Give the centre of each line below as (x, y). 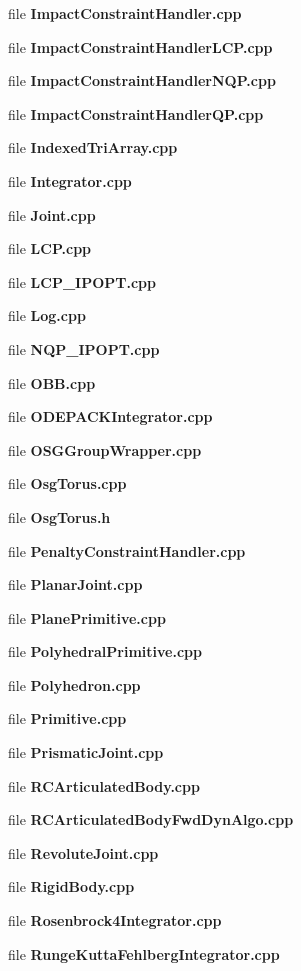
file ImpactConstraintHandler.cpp (125, 13)
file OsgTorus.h (59, 516)
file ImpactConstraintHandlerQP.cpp (136, 113)
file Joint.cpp (52, 214)
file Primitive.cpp (67, 718)
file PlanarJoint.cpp (75, 584)
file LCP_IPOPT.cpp (82, 281)
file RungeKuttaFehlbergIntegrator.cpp (144, 953)
